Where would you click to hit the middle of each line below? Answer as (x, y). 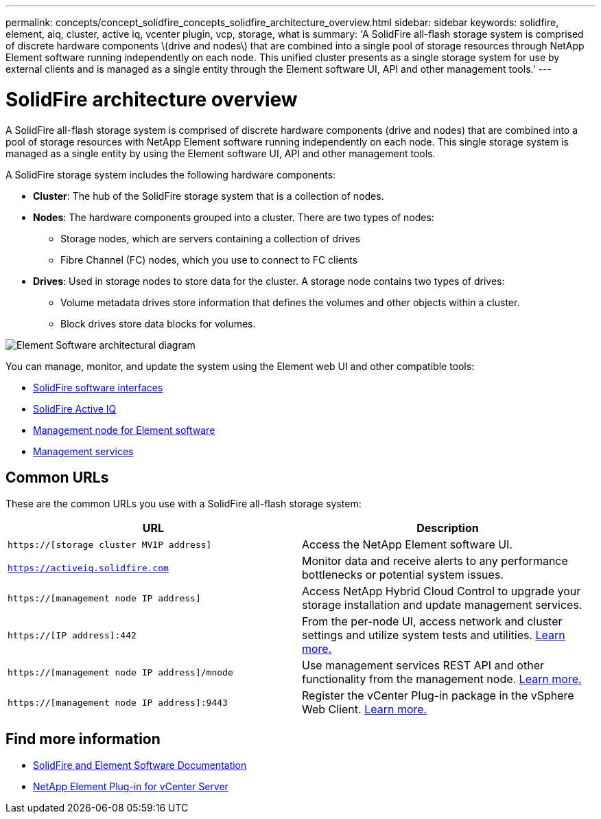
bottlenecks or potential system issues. (403, 575)
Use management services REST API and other (423, 666)
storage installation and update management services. (442, 605)
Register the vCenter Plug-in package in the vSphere (438, 696)
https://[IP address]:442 (72, 635)
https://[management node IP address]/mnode (120, 672)
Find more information (83, 739)
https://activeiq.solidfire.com (88, 568)
